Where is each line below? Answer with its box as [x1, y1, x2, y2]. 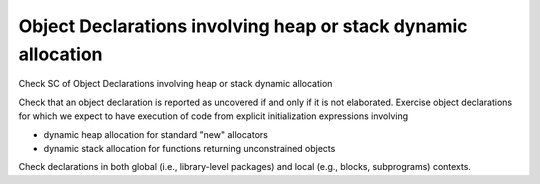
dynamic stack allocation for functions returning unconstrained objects [43, 142, 336, 154]
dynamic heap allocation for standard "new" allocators [43, 128, 269, 140]
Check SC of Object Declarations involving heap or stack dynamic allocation [18, 78, 333, 90]
